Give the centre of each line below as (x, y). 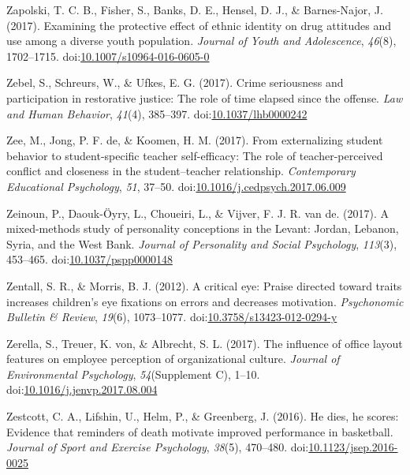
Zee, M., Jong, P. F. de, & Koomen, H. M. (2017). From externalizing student (195, 140)
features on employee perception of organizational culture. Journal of (173, 359)
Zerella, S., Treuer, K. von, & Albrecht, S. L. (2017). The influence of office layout (205, 343)
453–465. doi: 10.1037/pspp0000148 (89, 259)
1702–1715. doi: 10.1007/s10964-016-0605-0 (108, 56)
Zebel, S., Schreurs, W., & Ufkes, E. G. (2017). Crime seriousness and (175, 82)
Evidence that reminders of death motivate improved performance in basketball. (200, 431)
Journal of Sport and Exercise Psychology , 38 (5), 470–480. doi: (158, 447)
